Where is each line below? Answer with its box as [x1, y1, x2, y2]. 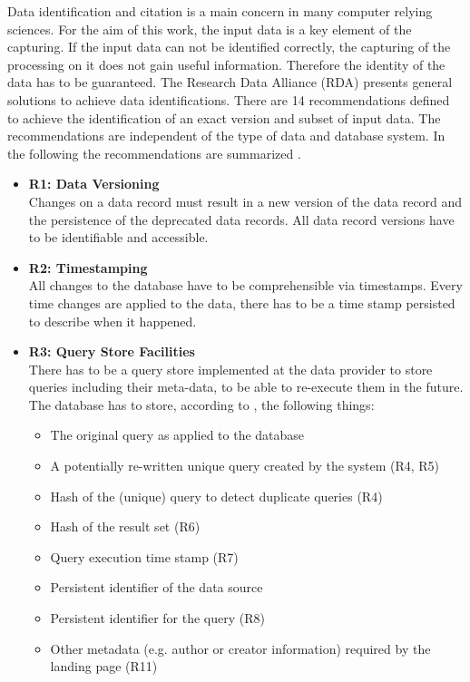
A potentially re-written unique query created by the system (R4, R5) [50, 456, 440, 475]
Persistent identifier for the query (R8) [50, 609, 265, 628]
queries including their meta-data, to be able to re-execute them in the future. [28, 377, 464, 396]
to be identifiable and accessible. [28, 228, 209, 247]
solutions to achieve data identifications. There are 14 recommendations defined [7, 90, 450, 109]
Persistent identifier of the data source [50, 578, 263, 597]
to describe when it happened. [28, 311, 197, 330]
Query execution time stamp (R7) [50, 547, 239, 566]
